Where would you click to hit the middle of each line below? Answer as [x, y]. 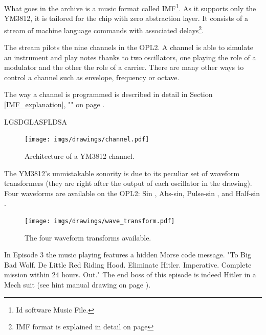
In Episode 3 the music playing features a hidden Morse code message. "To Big [128, 255]
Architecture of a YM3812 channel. [80, 155]
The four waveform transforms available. [88, 237]
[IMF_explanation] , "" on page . [54, 104]
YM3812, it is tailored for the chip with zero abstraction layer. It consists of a [126, 18]
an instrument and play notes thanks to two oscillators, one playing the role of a [130, 57]
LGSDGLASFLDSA [36, 121]
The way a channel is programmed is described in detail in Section [108, 94]
